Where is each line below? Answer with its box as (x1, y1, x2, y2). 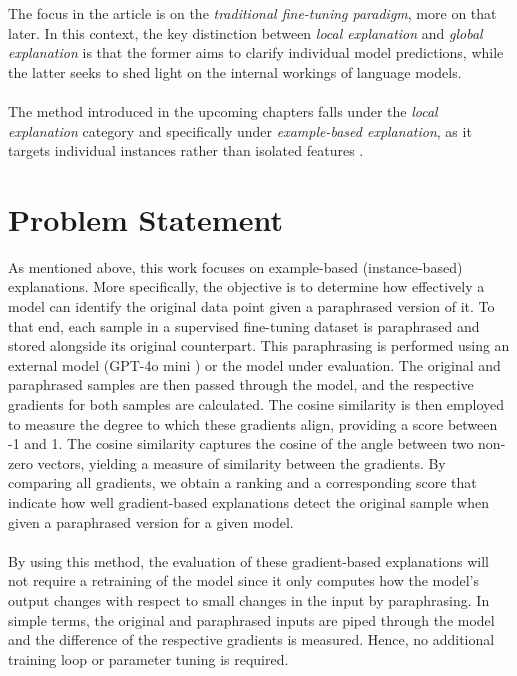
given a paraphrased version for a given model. (8, 511, 294, 532)
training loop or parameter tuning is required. (8, 648, 289, 669)
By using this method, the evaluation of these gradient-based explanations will (8, 550, 489, 571)
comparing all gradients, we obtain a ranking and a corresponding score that (8, 472, 477, 493)
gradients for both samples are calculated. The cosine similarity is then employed (8, 394, 505, 415)
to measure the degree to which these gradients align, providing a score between (8, 413, 498, 434)
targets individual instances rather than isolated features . (8, 140, 364, 161)
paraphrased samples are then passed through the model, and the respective (8, 374, 474, 395)
